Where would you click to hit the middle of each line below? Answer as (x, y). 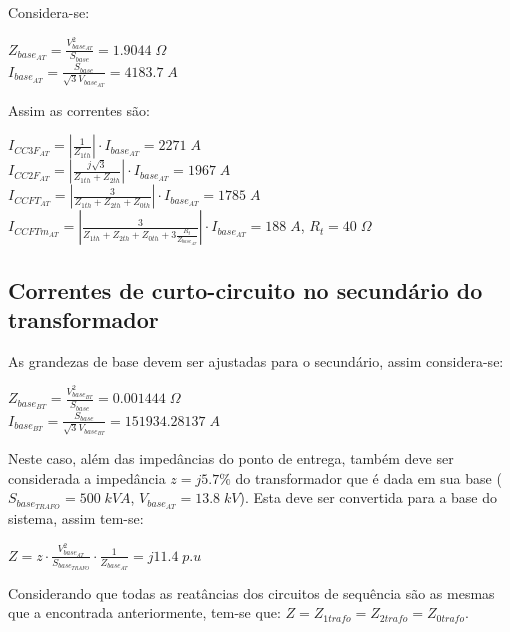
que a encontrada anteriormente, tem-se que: (144, 612)
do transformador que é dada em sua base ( (368, 477)
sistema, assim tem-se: (76, 518)
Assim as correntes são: (79, 109)
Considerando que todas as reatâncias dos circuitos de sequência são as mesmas (251, 592)
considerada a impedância (87, 477)
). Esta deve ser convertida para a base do (368, 497)
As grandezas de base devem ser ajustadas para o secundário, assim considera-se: (256, 360)
